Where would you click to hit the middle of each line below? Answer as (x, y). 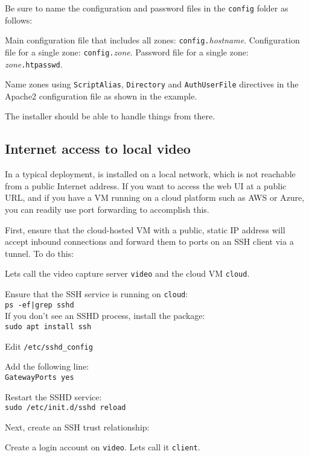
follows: (19, 20)
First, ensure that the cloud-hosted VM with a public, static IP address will (145, 229)
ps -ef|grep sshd (40, 305)
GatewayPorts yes (40, 377)
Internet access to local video (98, 149)
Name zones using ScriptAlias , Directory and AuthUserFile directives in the (152, 84)
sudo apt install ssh (48, 326)
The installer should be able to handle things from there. (110, 116)
